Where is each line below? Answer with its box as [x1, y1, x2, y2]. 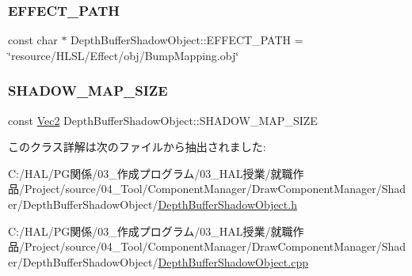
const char [8, 32, 58, 48]
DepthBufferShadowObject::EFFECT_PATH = [71, 32, 303, 48]
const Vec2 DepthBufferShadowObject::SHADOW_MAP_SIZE [8, 112, 318, 128]
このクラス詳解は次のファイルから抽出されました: [8, 138, 266, 155]
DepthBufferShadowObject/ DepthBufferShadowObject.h [22, 196, 297, 212]
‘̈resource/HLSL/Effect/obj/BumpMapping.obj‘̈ [8, 47, 239, 63]
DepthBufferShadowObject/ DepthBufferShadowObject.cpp [22, 253, 308, 270]
